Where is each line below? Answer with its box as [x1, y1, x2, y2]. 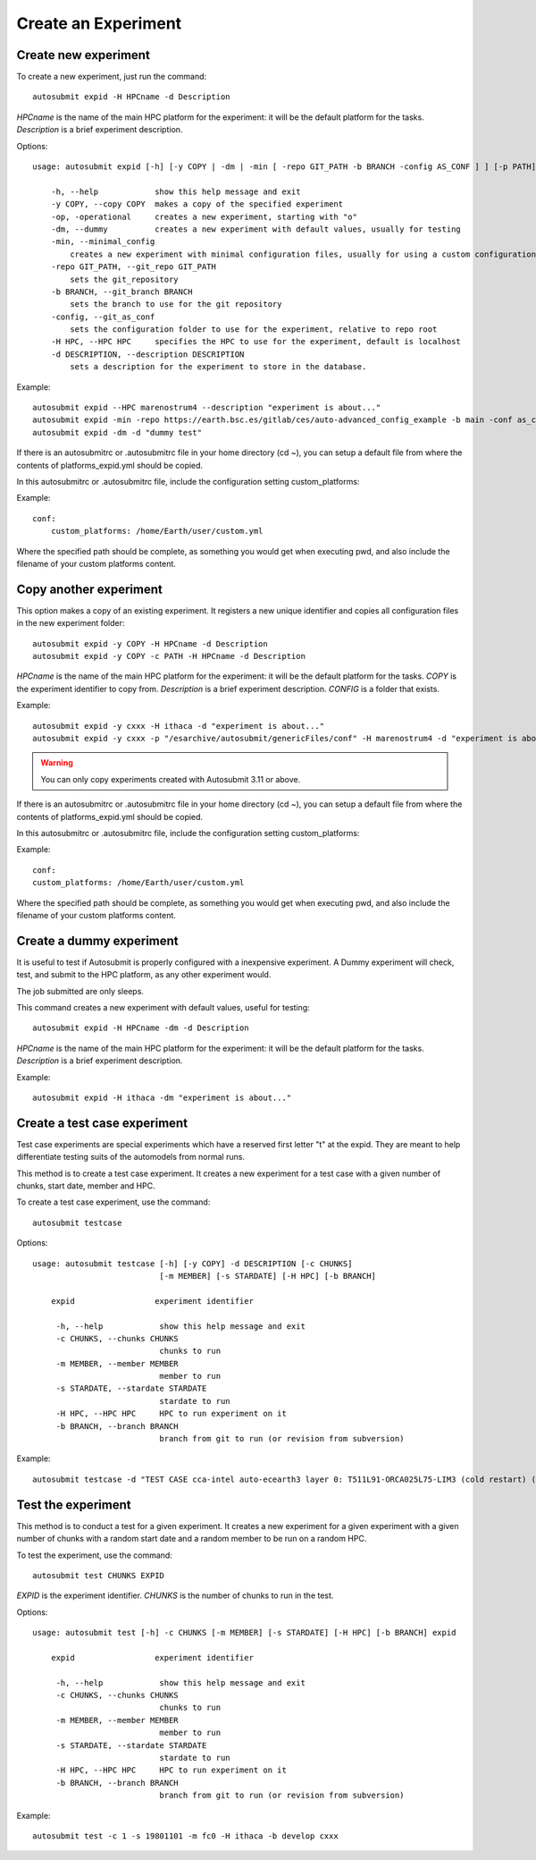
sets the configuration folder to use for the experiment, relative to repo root [70, 325, 438, 334]
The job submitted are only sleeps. [16, 985, 145, 996]
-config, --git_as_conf [50, 311, 155, 322]
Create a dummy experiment [16, 933, 179, 948]
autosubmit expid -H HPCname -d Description [32, 92, 231, 102]
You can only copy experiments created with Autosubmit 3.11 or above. [40, 774, 301, 784]
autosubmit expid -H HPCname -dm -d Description [32, 1023, 249, 1033]
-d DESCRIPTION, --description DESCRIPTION [50, 349, 245, 359]
